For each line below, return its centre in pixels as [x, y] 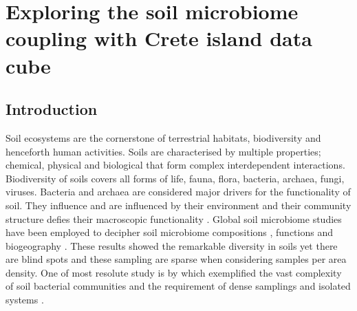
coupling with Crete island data [159, 38]
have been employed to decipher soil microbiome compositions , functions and [169, 232]
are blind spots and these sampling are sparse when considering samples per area [176, 259]
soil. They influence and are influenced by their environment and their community [178, 205]
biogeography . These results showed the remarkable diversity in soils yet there [172, 245]
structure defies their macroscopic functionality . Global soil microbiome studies [174, 218]
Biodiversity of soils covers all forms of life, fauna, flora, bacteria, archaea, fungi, [175, 178]
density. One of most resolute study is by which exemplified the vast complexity [174, 272]
